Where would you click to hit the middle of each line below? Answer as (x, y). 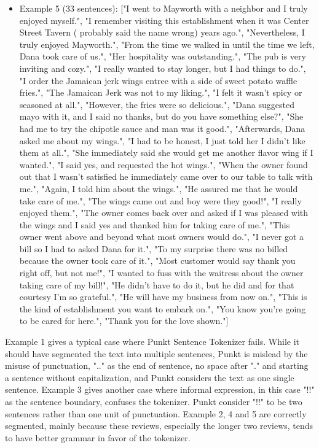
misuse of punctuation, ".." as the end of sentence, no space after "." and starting (157, 365)
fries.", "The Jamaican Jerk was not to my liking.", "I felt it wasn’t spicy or (161, 92)
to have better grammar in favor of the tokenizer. (98, 437)
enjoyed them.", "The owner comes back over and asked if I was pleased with (164, 213)
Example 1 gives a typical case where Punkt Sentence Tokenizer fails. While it (152, 342)
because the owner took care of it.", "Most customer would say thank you (157, 261)
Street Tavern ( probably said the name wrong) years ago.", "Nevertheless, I (162, 32)
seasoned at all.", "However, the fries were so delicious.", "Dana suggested (157, 104)
